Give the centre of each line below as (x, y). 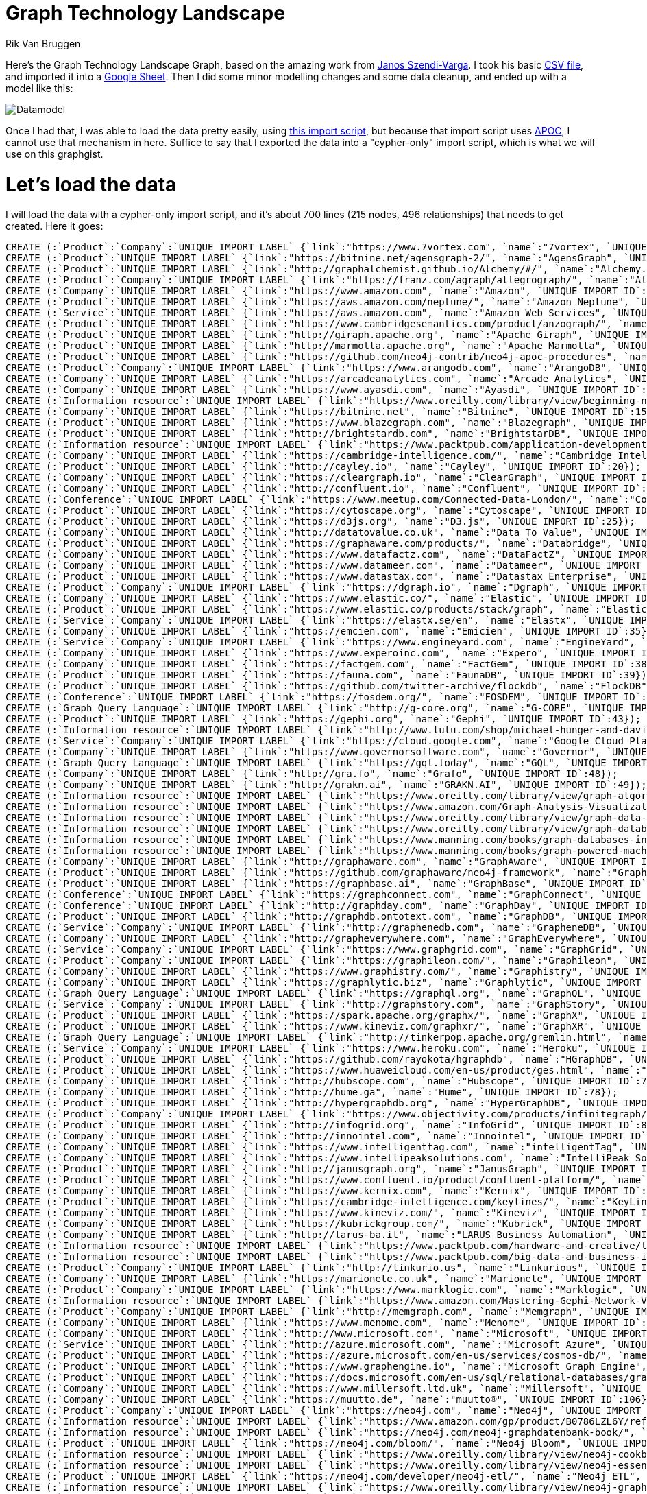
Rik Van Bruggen (43, 43)
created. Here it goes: (54, 226)
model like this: (39, 88)
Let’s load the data (91, 184)
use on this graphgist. (54, 154)
